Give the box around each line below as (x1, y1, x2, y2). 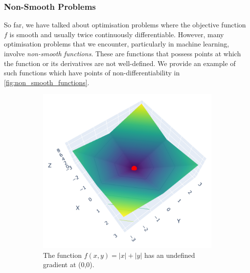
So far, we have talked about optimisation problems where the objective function (4, 20, 246, 30)
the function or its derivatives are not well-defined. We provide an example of (4, 58, 236, 68)
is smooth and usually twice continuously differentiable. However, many (9, 29, 224, 39)
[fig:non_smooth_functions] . (4, 77, 90, 87)
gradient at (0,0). (43, 259, 94, 270)
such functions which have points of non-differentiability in (4, 68, 180, 78)
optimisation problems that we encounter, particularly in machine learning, (4, 39, 229, 49)
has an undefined (144, 250, 195, 260)
